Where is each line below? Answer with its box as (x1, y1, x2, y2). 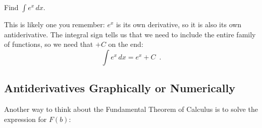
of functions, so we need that (4, 39, 93, 49)
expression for (4, 113, 47, 124)
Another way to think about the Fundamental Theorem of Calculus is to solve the (4, 103, 258, 114)
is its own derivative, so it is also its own (116, 19, 242, 29)
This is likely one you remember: (4, 19, 105, 29)
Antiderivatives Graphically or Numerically (4, 80, 235, 96)
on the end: (108, 39, 143, 49)
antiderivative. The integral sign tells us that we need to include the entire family (4, 29, 256, 39)
